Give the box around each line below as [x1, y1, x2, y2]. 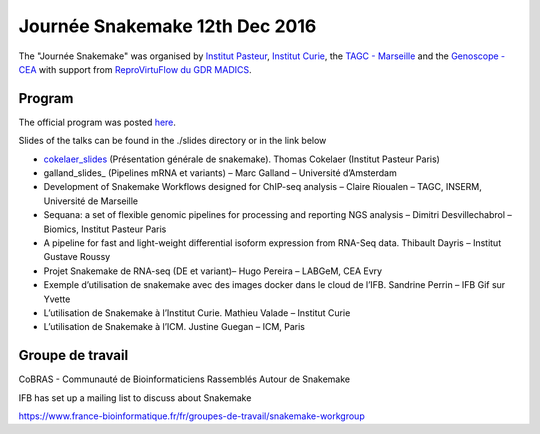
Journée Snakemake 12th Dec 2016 [18, 15, 317, 37]
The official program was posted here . [18, 116, 177, 128]
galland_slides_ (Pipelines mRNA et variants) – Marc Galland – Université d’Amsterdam [43, 167, 397, 179]
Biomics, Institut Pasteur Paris [43, 223, 167, 235]
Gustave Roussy [43, 251, 111, 263]
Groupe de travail [18, 347, 129, 364]
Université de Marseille [43, 195, 139, 207]
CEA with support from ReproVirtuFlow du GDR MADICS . [18, 63, 252, 75]
